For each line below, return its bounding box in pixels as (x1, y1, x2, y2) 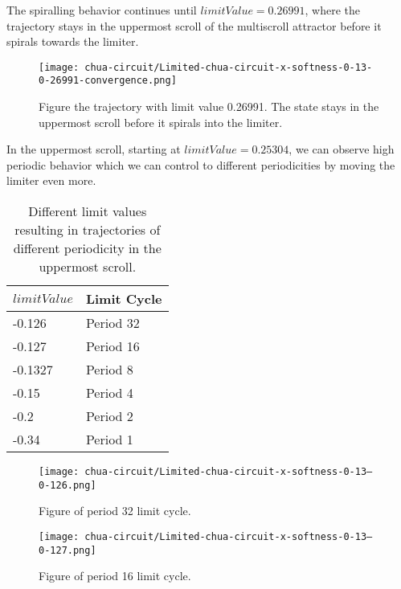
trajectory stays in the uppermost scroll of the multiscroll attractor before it (6, 17, 382, 34)
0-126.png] (39, 479, 96, 491)
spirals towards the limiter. (6, 33, 139, 50)
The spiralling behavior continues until (6, 2, 197, 18)
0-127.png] (39, 544, 96, 556)
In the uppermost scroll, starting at (6, 141, 181, 157)
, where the (305, 2, 360, 18)
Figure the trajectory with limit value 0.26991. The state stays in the (39, 98, 379, 115)
